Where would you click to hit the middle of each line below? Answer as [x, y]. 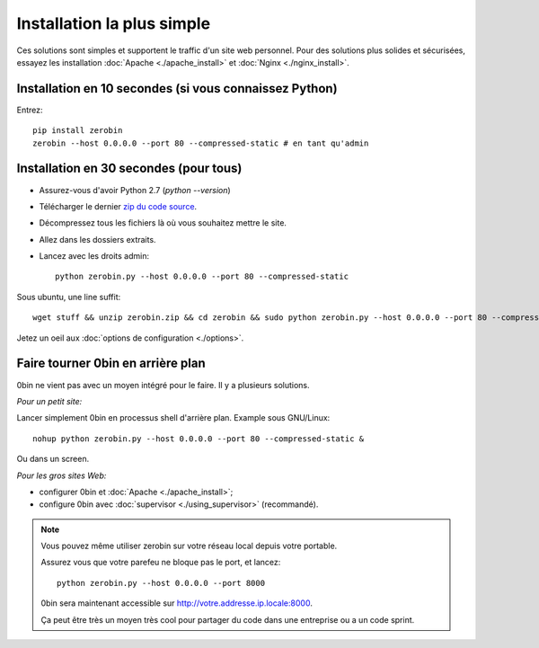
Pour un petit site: [49, 401]
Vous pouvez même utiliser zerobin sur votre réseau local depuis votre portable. [189, 546]
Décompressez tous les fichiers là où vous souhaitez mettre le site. [163, 223]
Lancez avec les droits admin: [94, 256]
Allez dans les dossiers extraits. [97, 239]
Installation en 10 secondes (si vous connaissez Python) [177, 89]
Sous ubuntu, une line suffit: [69, 297]
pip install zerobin [78, 131]
